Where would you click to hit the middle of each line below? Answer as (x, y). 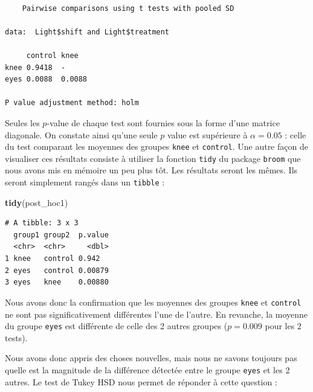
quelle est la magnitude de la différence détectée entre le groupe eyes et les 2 (147, 369)
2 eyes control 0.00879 (57, 270)
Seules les (22, 122)
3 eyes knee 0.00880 (57, 282)
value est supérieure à (208, 134)
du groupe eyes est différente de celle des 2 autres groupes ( (116, 326)
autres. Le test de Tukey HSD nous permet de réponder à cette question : (141, 381)
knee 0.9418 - (35, 67)
